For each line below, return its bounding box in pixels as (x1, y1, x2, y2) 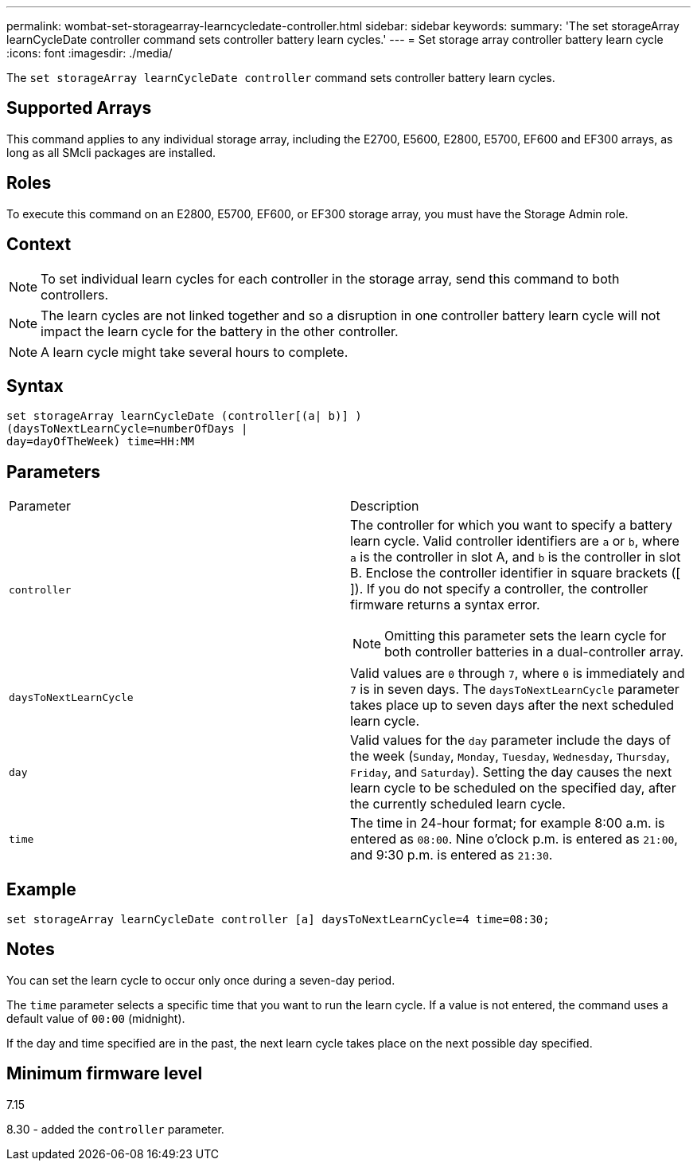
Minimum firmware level (6, 1063, 203, 1084)
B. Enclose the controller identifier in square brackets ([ (350, 565, 681, 582)
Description (350, 498, 419, 515)
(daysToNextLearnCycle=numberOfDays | (6, 422, 248, 436)
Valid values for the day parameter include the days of (350, 732, 672, 749)
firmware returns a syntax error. (350, 597, 540, 613)
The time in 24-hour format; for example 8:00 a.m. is (350, 815, 665, 832)
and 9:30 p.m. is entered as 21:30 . (350, 847, 553, 864)
